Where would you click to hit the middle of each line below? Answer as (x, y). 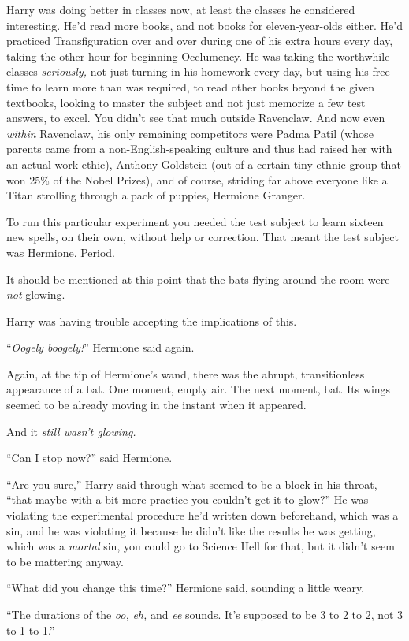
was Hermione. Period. (61, 252)
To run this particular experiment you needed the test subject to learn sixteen (195, 221)
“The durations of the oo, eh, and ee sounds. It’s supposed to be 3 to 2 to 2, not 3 (205, 614)
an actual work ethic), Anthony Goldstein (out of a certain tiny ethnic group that (204, 164)
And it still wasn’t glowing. (71, 431)
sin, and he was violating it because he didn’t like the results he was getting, (191, 530)
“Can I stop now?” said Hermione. (89, 458)
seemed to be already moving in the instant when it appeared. (156, 405)
